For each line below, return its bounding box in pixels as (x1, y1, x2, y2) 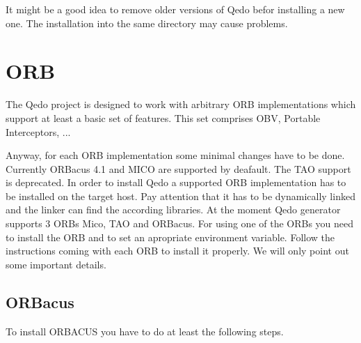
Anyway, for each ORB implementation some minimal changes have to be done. (6, 148, 345, 162)
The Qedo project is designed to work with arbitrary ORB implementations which (6, 97, 356, 112)
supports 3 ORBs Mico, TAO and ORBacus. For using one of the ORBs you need (6, 216, 354, 231)
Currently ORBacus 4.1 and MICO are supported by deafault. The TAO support (6, 161, 351, 176)
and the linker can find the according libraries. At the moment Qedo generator (6, 202, 341, 217)
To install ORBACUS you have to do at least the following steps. (6, 323, 284, 338)
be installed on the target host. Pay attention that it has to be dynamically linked (6, 188, 355, 203)
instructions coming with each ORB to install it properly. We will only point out (6, 243, 349, 258)
